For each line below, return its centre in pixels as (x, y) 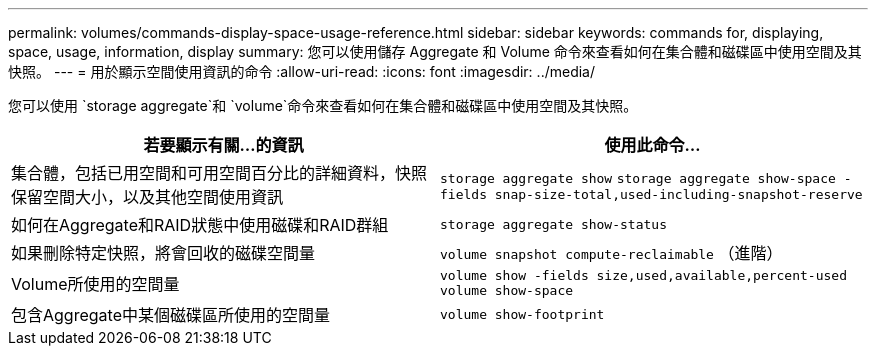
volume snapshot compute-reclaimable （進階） (611, 253)
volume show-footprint (522, 314)
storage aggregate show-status (553, 224)
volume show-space (507, 290)
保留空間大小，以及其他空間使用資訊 (147, 197)
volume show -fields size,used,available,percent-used (643, 275)
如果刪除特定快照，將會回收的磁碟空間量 (163, 253)
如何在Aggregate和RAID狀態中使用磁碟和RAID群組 (200, 225)
